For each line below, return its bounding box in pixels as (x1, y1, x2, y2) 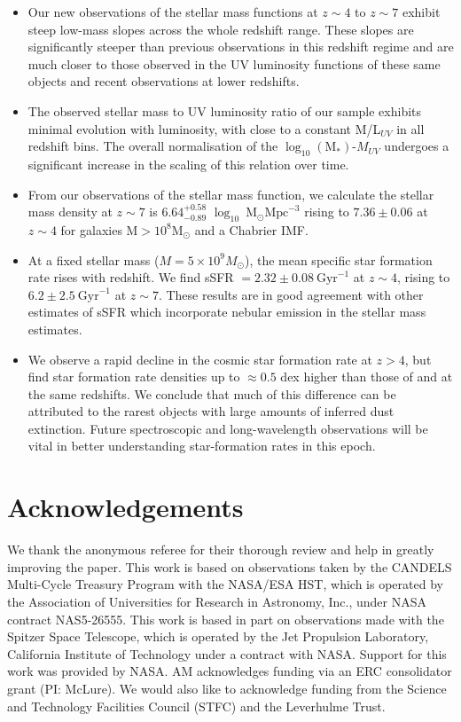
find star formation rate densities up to (27, 367, 240, 386)
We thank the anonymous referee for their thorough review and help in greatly (7, 540, 434, 559)
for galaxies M (60, 220, 138, 239)
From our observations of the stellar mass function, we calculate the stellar (27, 184, 434, 203)
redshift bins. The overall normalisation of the (27, 137, 278, 155)
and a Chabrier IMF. (194, 220, 309, 239)
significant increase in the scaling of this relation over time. (27, 154, 349, 173)
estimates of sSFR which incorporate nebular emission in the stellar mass (27, 302, 426, 321)
